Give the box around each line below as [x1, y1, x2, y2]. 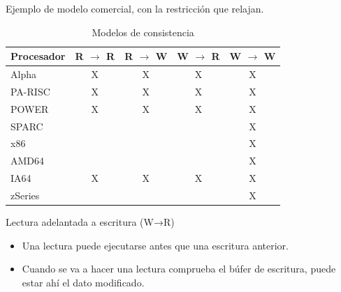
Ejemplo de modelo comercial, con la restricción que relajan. [6, 1, 264, 15]
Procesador [10, 49, 66, 63]
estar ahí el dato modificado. [22, 275, 145, 289]
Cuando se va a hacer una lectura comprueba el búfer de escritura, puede [22, 261, 336, 276]
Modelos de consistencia [92, 24, 194, 39]
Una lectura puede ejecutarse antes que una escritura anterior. [22, 238, 289, 252]
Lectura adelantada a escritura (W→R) [6, 215, 175, 229]
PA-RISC [10, 84, 50, 98]
